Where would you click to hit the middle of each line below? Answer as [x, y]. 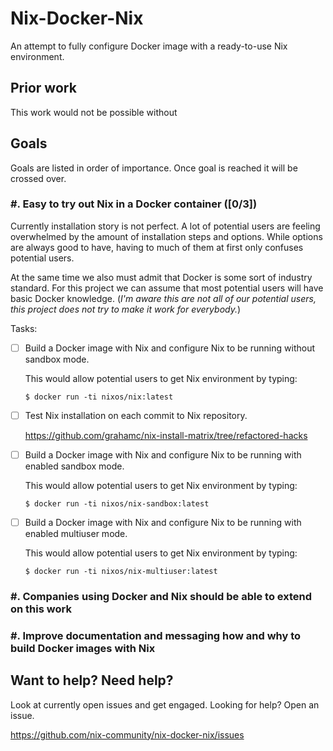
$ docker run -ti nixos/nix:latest [99, 397]
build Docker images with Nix [83, 648]
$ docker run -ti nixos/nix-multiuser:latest [121, 572]
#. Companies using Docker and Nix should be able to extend [161, 597]
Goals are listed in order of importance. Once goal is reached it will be [154, 168]
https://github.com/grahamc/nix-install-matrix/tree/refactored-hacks [166, 435]
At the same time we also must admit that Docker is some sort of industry [161, 277]
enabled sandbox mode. [74, 466]
